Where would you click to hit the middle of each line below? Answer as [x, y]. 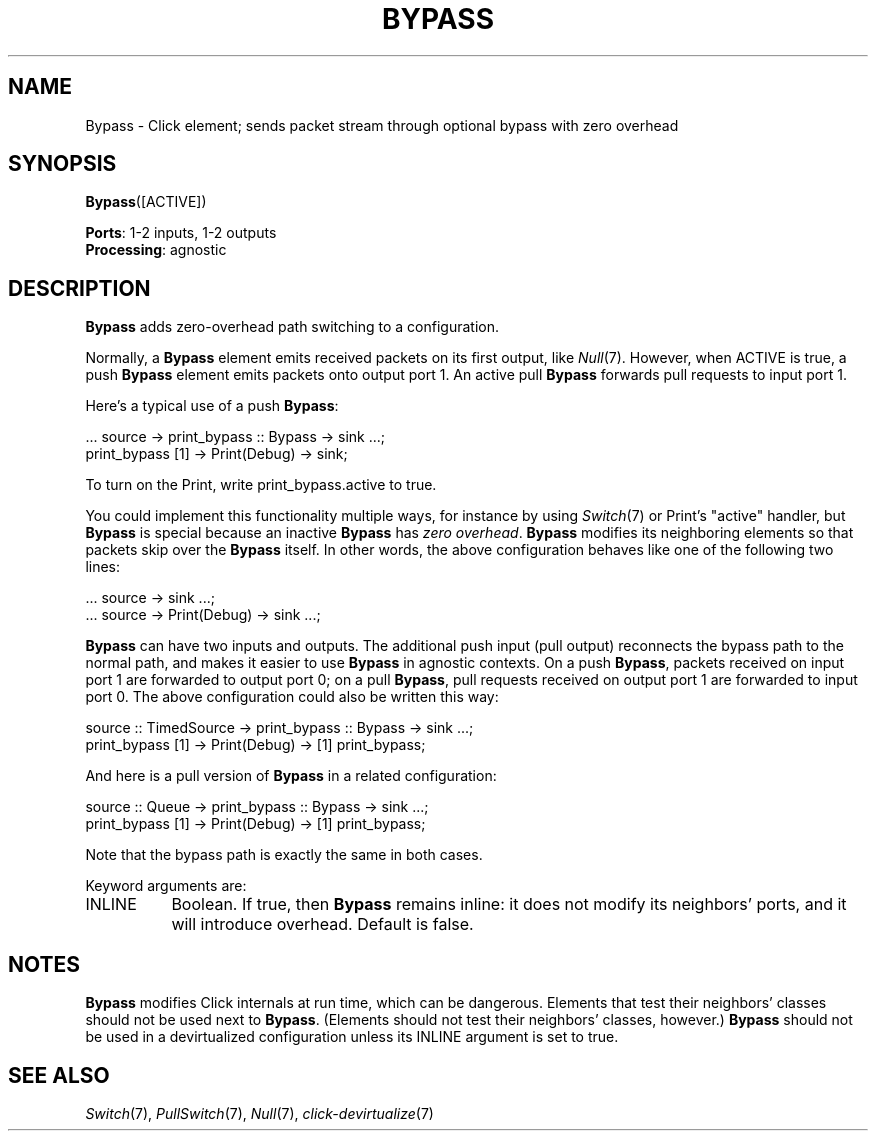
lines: [103, 567]
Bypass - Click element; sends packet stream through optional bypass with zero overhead [382, 125]
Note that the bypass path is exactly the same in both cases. [284, 855]
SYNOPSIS [62, 164]
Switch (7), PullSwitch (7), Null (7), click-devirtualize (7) [259, 1113]
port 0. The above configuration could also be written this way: [292, 697]
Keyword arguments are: [166, 886]
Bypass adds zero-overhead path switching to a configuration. [292, 327]
